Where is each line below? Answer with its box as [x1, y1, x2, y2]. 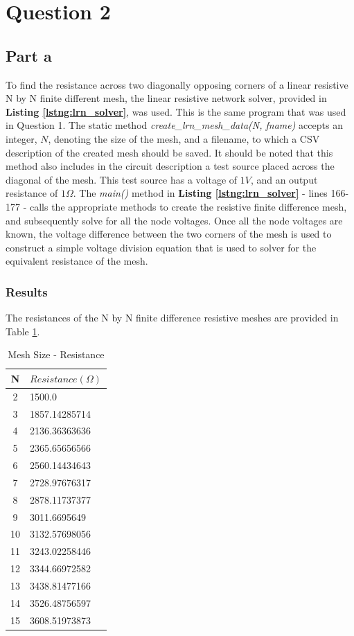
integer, [6, 131, 37, 145]
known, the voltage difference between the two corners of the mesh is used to [6, 227, 332, 241]
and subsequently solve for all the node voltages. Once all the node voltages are [6, 213, 343, 227]
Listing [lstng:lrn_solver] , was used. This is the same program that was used [6, 104, 346, 118]
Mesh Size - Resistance [8, 347, 105, 362]
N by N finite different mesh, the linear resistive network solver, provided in [6, 91, 327, 105]
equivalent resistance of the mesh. [6, 254, 148, 268]
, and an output [250, 172, 318, 186]
